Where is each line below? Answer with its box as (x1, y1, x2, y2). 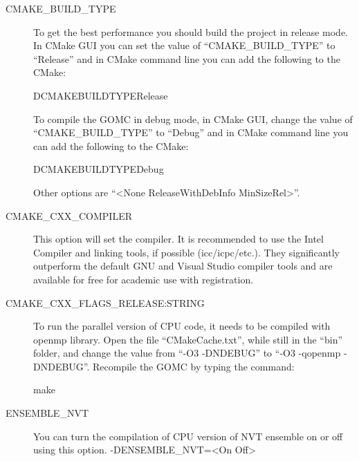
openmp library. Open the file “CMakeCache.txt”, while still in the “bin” (33, 332, 343, 346)
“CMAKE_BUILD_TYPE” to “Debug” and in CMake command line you (33, 125, 349, 140)
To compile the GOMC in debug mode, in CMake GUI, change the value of (33, 111, 353, 126)
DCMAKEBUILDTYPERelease (33, 88, 168, 102)
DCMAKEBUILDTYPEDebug (33, 162, 164, 176)
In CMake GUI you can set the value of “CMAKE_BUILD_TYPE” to (33, 38, 335, 53)
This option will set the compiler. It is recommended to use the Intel (33, 232, 324, 246)
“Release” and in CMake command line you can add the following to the (33, 51, 340, 66)
